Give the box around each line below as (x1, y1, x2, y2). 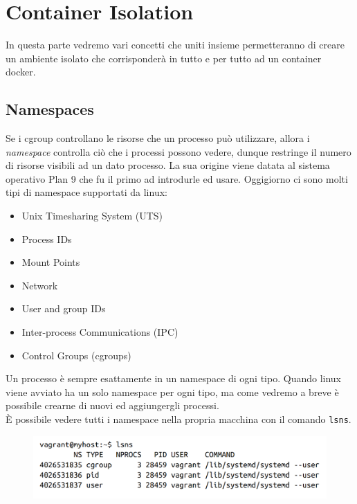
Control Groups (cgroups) (21, 348, 131, 362)
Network (21, 278, 58, 292)
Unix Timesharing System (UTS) (21, 208, 163, 223)
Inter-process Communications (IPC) (21, 325, 178, 339)
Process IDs (21, 231, 72, 246)
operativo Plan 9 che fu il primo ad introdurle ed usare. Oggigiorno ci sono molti (6, 171, 348, 186)
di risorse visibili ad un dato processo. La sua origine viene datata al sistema (6, 158, 330, 172)
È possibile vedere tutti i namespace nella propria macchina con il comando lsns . (6, 412, 351, 426)
